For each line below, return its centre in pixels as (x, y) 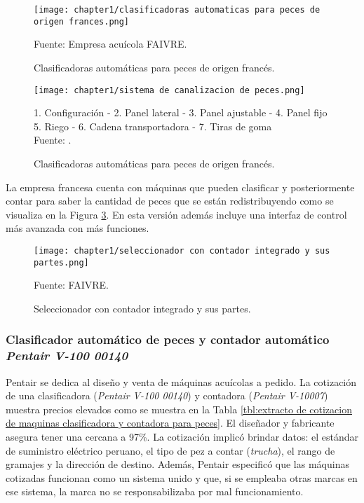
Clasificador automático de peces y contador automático (168, 339)
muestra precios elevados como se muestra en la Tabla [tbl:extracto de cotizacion (179, 409)
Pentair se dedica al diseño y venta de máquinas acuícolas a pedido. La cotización (181, 381)
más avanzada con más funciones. (77, 228)
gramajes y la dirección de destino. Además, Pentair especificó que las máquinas (177, 464)
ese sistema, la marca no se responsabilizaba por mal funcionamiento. (155, 491)
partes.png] (61, 262)
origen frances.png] (82, 21)
